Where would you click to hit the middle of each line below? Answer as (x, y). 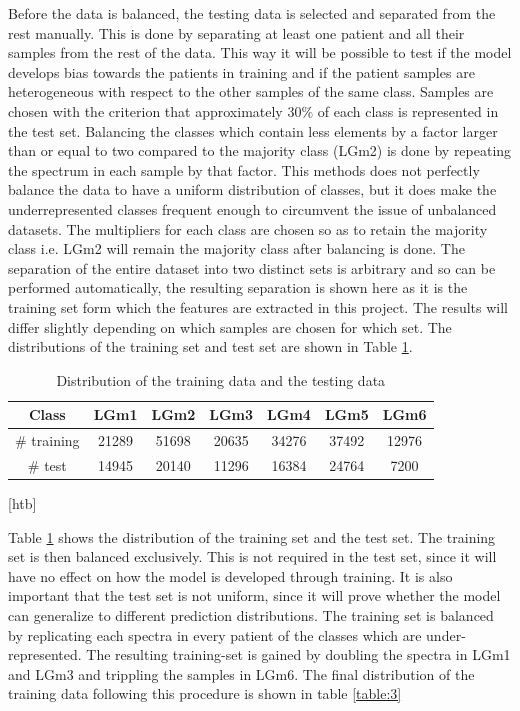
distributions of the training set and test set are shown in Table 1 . (210, 346)
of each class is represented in (408, 110)
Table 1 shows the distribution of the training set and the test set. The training (252, 536)
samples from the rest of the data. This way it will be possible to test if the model (260, 52)
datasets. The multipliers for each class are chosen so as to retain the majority (248, 228)
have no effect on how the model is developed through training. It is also (230, 575)
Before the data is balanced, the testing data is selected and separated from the (252, 13)
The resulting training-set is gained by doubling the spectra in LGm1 (298, 654)
